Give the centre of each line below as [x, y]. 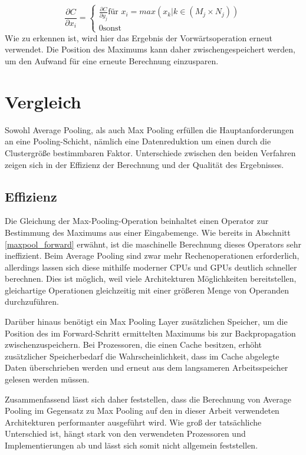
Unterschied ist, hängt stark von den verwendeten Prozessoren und [125, 433]
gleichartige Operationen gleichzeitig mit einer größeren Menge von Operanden [147, 290]
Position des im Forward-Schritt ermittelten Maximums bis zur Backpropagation [150, 333]
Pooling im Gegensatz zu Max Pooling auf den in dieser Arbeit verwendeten [142, 411]
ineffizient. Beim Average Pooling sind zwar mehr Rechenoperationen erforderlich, [152, 255]
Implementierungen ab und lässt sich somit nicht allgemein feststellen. [131, 445]
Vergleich [43, 101]
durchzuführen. [32, 301]
